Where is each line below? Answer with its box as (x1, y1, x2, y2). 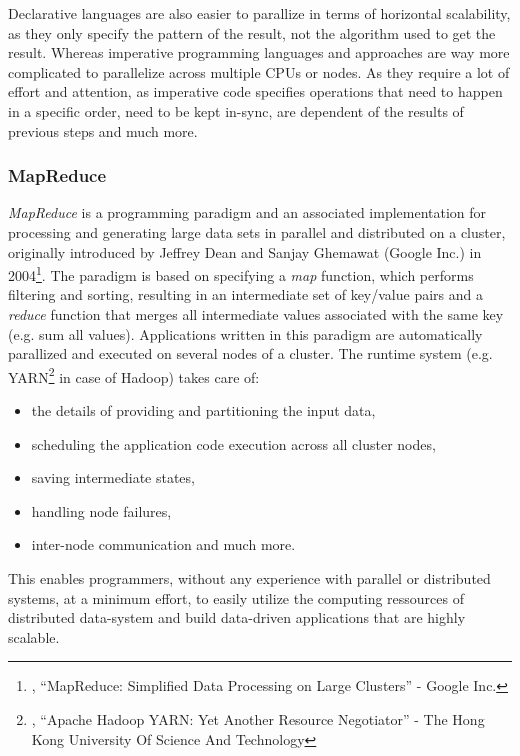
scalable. (8, 626, 60, 647)
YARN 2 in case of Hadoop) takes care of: (8, 363, 260, 387)
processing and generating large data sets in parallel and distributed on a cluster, (8, 221, 506, 242)
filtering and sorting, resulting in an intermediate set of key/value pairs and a (8, 284, 483, 305)
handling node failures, (31, 500, 172, 521)
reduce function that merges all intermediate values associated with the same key (8, 304, 504, 324)
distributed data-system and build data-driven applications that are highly (8, 607, 466, 628)
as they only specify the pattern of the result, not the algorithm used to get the (8, 22, 496, 43)
